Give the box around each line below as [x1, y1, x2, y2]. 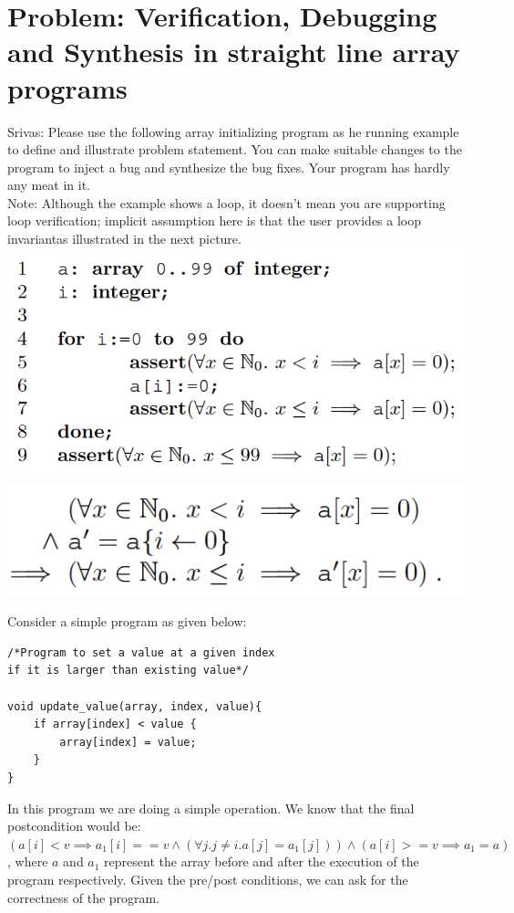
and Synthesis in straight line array [7, 33, 460, 70]
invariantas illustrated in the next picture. [7, 229, 242, 248]
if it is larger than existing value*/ [7, 664, 249, 677]
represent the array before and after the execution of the [104, 852, 419, 871]
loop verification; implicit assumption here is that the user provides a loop [7, 211, 422, 230]
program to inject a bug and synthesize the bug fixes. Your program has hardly [7, 157, 450, 176]
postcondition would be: [7, 816, 141, 835]
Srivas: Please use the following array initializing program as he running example [7, 121, 459, 141]
